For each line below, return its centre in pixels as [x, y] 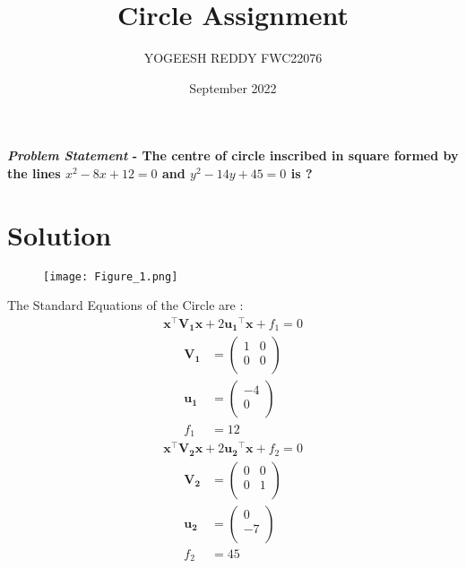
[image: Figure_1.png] [111, 276]
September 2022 [233, 87]
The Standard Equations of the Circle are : [125, 305]
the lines [34, 172]
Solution [60, 234]
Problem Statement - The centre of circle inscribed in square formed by [233, 155]
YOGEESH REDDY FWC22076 [233, 58]
